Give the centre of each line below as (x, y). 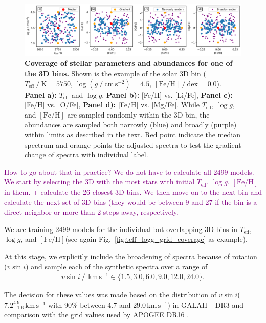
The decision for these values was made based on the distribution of (110, 295)
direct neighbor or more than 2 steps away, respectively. (92, 212)
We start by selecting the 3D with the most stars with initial (99, 182)
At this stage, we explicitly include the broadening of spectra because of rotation (131, 256)
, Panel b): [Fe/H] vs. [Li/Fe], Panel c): (167, 94)
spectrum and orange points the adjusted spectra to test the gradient (133, 144)
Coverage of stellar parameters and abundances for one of (129, 63)
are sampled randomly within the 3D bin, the (138, 114)
